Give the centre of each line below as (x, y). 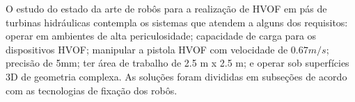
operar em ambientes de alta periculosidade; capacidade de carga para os (161, 36)
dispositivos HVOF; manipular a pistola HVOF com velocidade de (147, 49)
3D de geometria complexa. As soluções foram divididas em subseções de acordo (176, 76)
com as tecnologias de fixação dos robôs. (92, 90)
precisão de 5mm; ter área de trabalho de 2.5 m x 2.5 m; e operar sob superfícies (177, 63)
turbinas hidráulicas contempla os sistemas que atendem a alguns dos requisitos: (177, 22)
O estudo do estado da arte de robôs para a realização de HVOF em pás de (166, 8)
